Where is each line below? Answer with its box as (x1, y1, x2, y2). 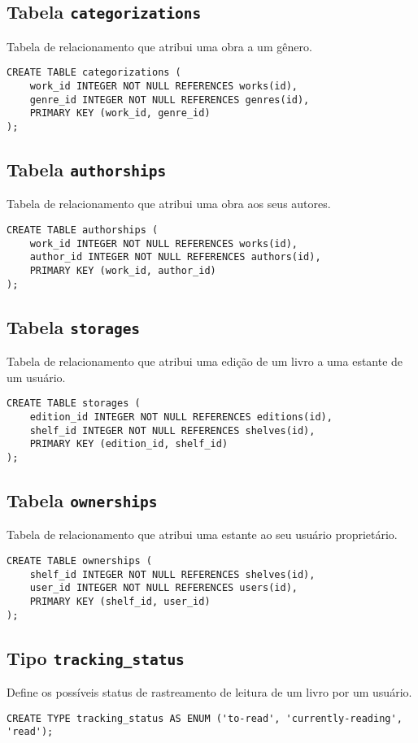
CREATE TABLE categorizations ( (7, 67, 181, 79)
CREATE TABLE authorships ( (7, 224, 159, 237)
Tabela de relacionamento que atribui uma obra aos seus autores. (7, 195, 331, 212)
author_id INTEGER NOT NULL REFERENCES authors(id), (29, 251, 321, 263)
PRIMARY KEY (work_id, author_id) (29, 265, 216, 276)
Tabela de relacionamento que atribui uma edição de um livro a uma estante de (7, 353, 403, 370)
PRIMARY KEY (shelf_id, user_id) (29, 595, 211, 607)
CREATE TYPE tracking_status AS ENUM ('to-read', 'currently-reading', (7, 712, 403, 724)
